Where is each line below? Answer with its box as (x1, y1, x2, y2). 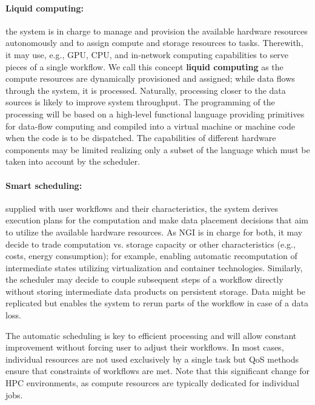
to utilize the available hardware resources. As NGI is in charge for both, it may (5, 225, 303, 238)
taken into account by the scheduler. (5, 155, 141, 168)
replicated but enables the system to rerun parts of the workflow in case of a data (5, 297, 308, 309)
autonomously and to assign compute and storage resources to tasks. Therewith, (5, 36, 303, 49)
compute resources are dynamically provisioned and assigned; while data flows (5, 72, 295, 85)
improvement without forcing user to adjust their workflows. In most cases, (5, 341, 284, 354)
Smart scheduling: (5, 179, 82, 191)
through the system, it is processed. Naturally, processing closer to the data (5, 84, 286, 96)
